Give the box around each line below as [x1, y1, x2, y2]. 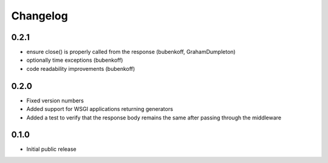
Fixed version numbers [26, 97, 84, 104]
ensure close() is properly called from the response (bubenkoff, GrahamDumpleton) [26, 48, 236, 56]
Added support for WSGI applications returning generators [26, 105, 173, 113]
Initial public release [26, 145, 77, 153]
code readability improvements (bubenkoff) [26, 65, 135, 72]
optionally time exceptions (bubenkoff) [26, 56, 123, 64]
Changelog [11, 9, 68, 22]
